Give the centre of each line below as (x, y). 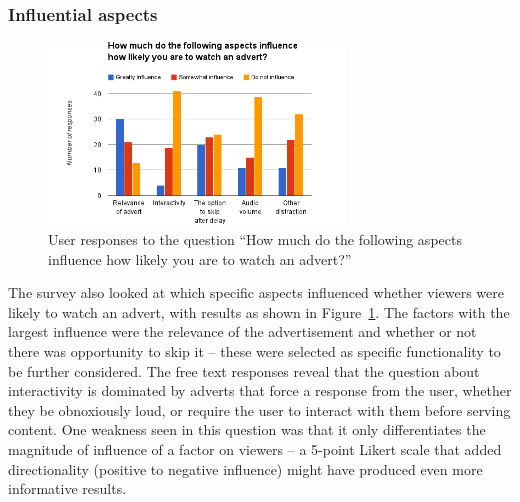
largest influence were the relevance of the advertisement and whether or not (242, 331)
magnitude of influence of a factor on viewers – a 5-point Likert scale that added (255, 448)
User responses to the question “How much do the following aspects (255, 239)
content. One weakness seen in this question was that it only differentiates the (247, 429)
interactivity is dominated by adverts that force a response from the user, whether (260, 390)
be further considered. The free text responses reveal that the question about (244, 370)
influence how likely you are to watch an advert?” (200, 258)
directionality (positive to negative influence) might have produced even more (245, 468)
